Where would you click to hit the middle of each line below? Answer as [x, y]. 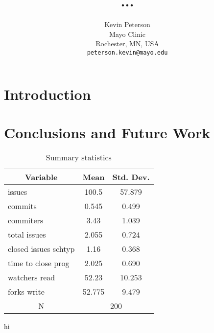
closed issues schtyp [41, 248]
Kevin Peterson [127, 24]
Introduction [48, 94]
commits [22, 206]
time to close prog [39, 263]
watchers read [32, 277]
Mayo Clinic [127, 34]
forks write [26, 291]
